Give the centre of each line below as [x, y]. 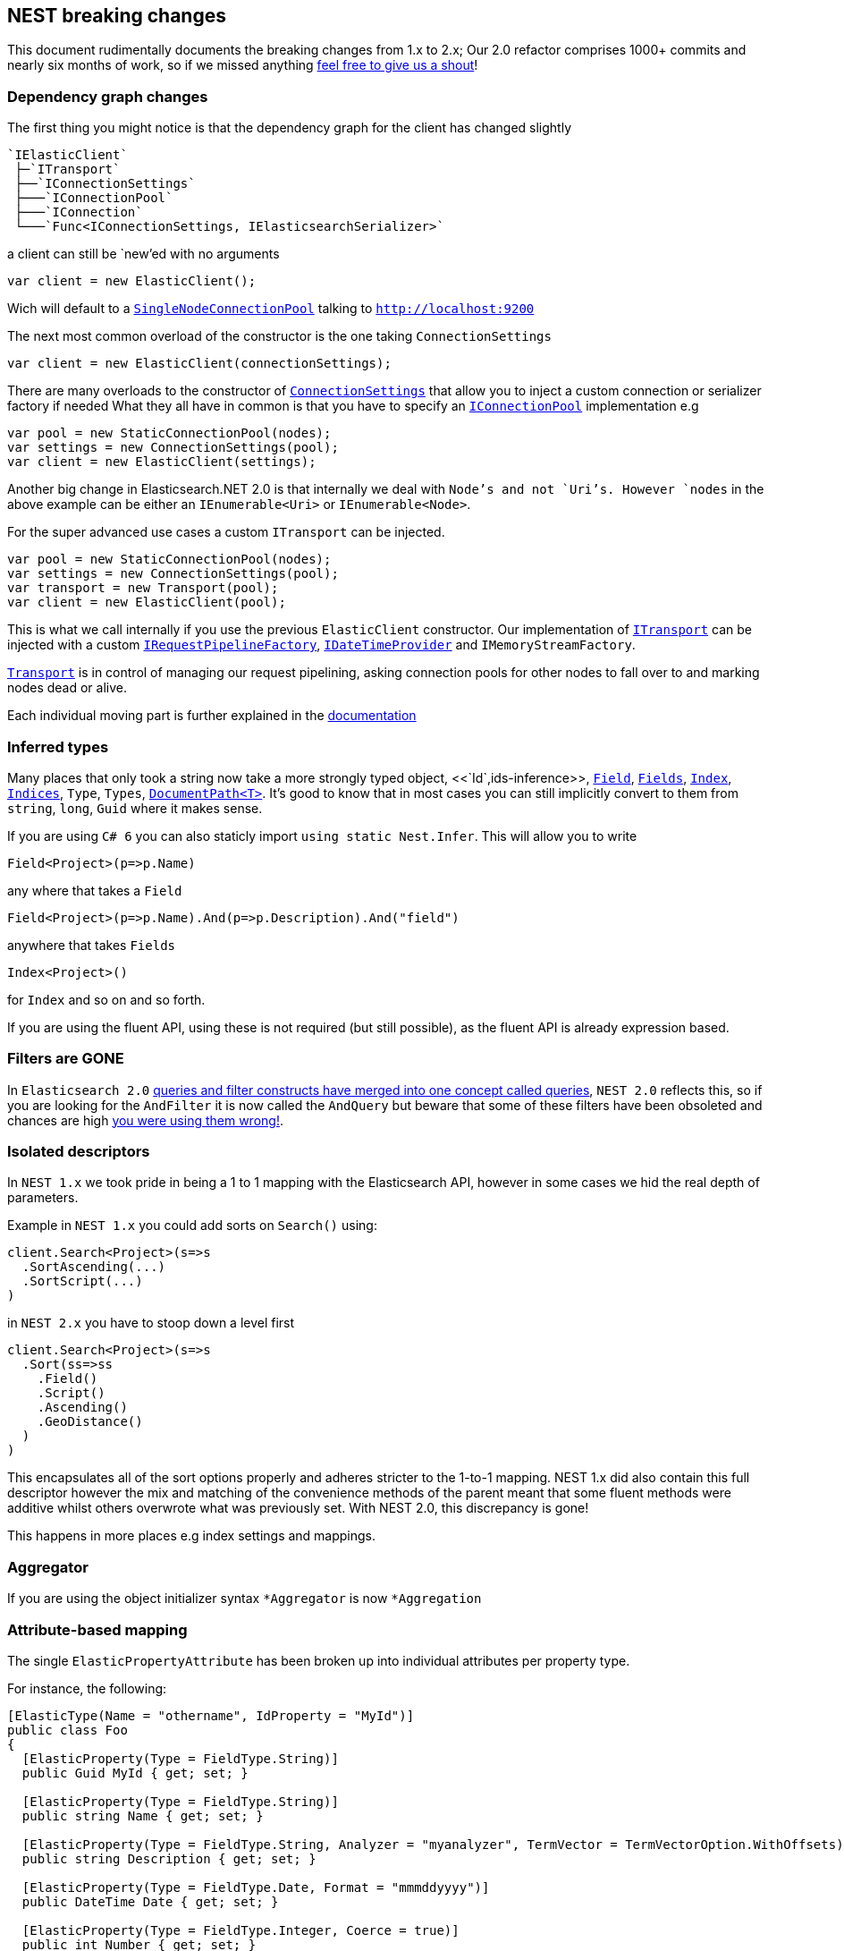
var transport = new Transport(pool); [143, 588]
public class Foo [68, 1730]
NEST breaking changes [117, 16]
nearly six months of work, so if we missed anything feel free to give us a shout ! [243, 65]
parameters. [43, 1198]
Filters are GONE [66, 1059]
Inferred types [58, 746]
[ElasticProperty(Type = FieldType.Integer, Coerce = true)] [241, 1930]
